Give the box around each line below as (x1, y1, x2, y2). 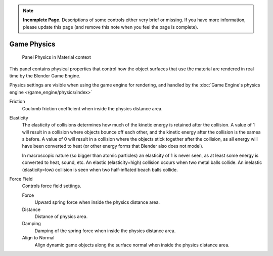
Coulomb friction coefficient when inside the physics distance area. (22, 105, 163, 111)
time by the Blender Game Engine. (9, 72, 81, 78)
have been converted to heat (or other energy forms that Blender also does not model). (22, 143, 204, 149)
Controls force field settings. (22, 183, 81, 189)
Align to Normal (22, 235, 55, 241)
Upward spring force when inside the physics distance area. (34, 199, 160, 205)
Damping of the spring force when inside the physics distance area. (34, 228, 176, 234)
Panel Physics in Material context (22, 54, 91, 60)
